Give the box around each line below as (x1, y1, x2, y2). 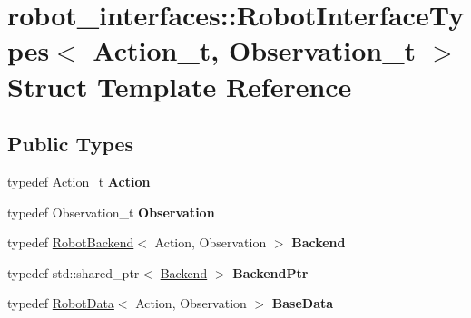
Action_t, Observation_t (93, 32, 416, 69)
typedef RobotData (7, 294, 114, 313)
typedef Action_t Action (7, 171, 151, 190)
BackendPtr (232, 263, 309, 282)
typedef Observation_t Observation (7, 202, 215, 221)
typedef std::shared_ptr (7, 263, 140, 282)
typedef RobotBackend (7, 233, 134, 252)
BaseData (271, 294, 334, 313)
